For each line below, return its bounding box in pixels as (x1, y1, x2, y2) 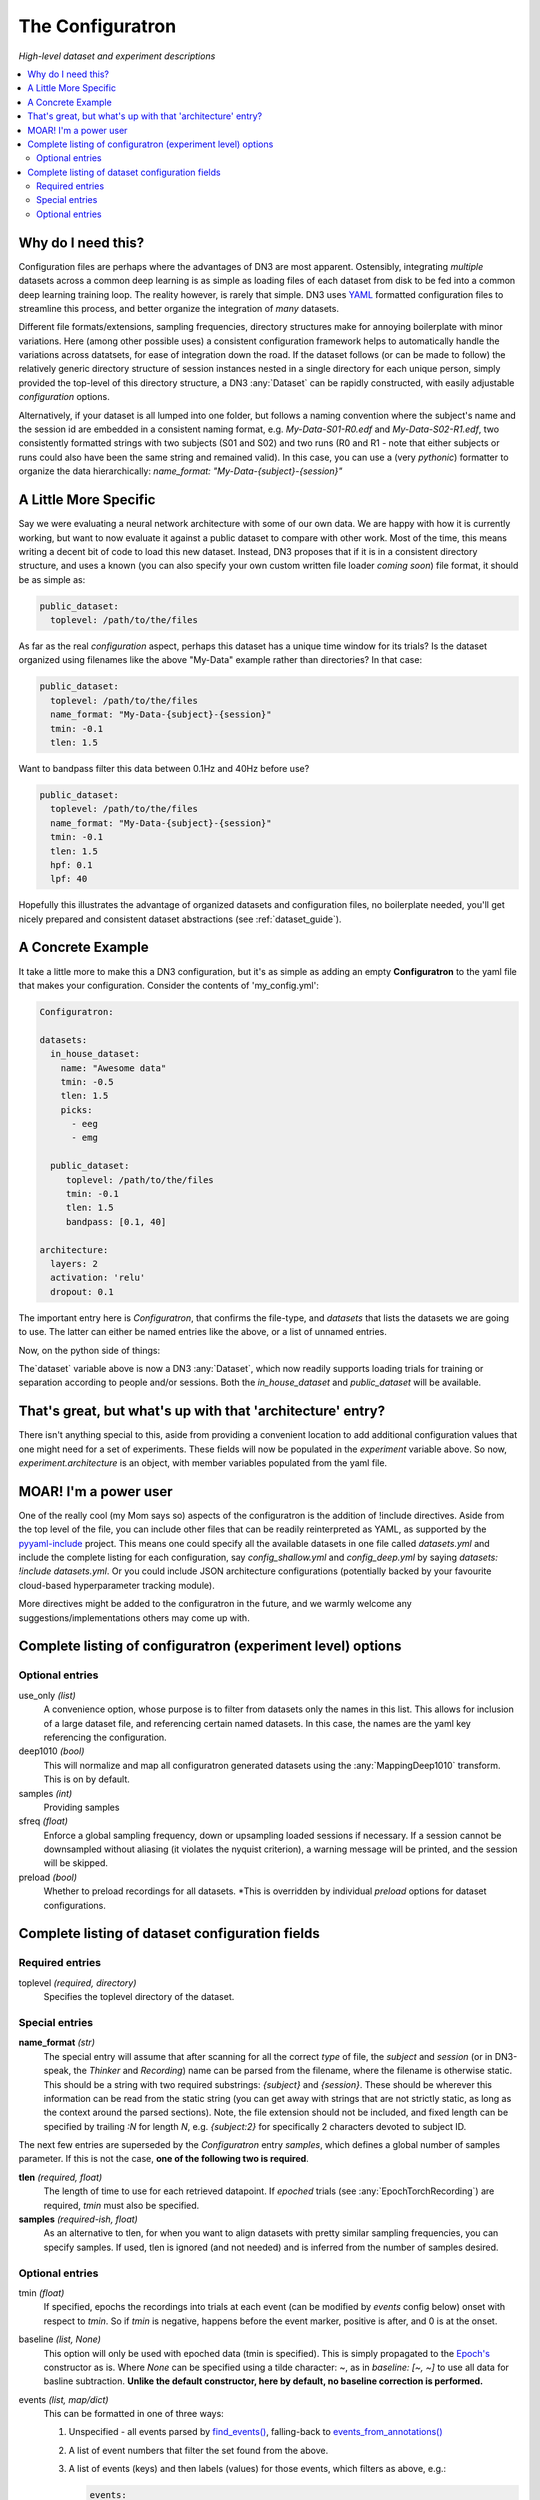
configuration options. (18, 391, 110, 403)
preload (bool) (18, 1871, 78, 1883)
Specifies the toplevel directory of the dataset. (43, 1991, 235, 2003)
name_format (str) (18, 2036, 95, 2049)
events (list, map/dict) (18, 2393, 109, 2405)
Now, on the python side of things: (18, 1344, 160, 1356)
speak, (43, 2065, 72, 2077)
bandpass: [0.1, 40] (65, 1216, 167, 1227)
